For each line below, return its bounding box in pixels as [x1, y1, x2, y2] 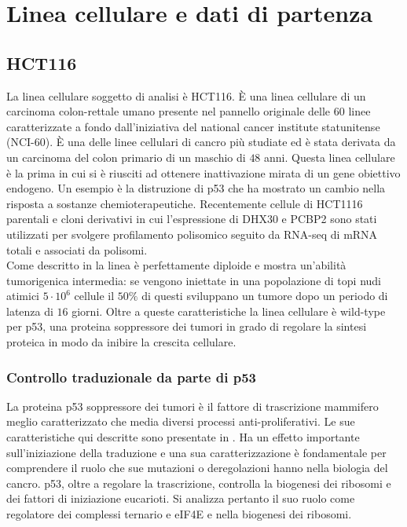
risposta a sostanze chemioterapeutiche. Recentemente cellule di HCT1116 [6, 195, 363, 211]
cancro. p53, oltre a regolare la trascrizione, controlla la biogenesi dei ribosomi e [6, 474, 391, 491]
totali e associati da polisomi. [6, 241, 148, 258]
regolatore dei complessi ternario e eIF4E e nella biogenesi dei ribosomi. [6, 506, 352, 522]
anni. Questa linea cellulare [264, 148, 395, 165]
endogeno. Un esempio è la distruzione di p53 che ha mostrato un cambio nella [6, 180, 386, 196]
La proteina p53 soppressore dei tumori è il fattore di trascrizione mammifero [6, 397, 379, 414]
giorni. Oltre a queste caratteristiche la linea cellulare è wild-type [71, 302, 386, 319]
